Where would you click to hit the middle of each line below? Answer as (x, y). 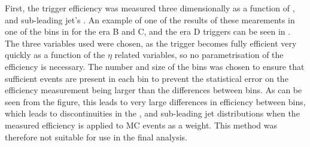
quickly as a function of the (55, 55)
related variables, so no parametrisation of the (199, 55)
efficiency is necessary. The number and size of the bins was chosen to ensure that (155, 66)
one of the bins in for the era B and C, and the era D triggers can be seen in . (148, 31)
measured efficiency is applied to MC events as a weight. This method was (141, 125)
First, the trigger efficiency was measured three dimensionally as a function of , (150, 8)
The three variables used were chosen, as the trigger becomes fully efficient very (151, 43)
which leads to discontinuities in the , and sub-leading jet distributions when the (152, 113)
